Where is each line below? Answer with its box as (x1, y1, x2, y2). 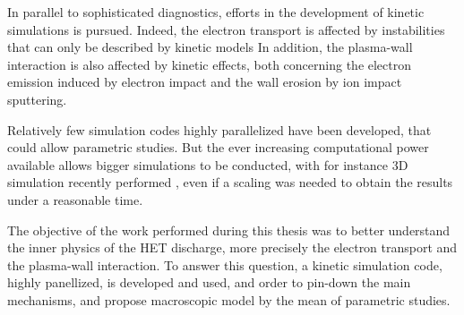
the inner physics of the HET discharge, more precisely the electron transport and (7, 238, 458, 257)
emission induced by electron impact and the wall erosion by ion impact (7, 72, 402, 91)
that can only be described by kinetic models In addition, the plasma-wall (7, 38, 413, 56)
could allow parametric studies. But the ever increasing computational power (7, 138, 429, 157)
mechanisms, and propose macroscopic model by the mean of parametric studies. (7, 290, 451, 309)
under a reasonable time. (7, 190, 143, 209)
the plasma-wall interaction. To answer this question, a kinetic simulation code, (7, 255, 443, 274)
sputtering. (7, 89, 67, 108)
